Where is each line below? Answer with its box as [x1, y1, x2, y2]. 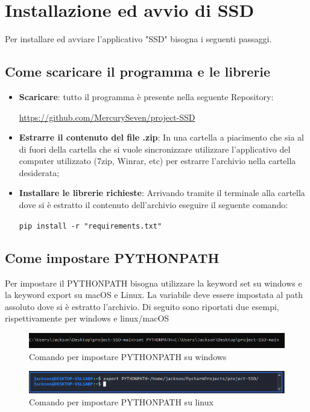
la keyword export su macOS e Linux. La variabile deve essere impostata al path [5, 288, 303, 301]
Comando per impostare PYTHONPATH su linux [29, 395, 214, 408]
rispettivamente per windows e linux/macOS [5, 312, 169, 325]
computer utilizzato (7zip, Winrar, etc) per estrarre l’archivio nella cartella [19, 154, 296, 167]
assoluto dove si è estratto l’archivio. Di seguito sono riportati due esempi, [5, 300, 279, 312]
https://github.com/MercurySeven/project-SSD [19, 110, 195, 123]
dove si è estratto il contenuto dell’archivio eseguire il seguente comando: [19, 198, 288, 211]
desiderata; [19, 166, 60, 179]
